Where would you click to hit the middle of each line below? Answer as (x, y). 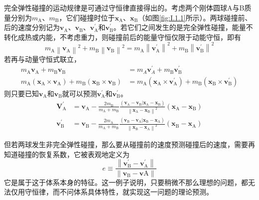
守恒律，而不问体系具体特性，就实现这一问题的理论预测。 (119, 192)
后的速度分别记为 (32, 27)
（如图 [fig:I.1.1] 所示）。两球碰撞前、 (195, 17)
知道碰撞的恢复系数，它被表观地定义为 (67, 154)
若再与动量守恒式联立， (42, 59)
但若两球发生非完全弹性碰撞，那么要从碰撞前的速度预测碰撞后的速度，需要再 (129, 144)
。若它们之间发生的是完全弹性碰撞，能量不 (183, 27)
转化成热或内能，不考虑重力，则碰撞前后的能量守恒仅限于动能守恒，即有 (123, 37)
